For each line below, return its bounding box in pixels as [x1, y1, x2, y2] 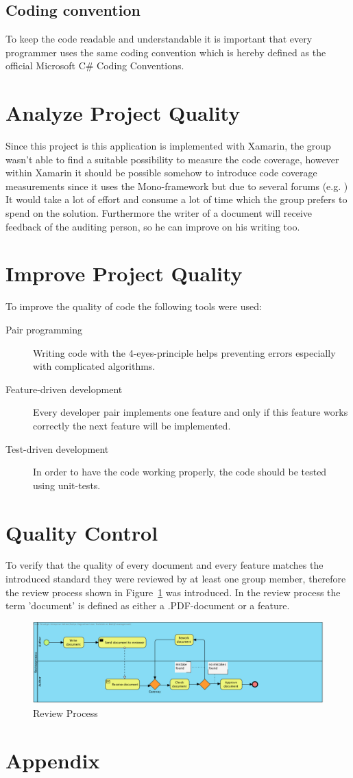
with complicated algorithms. [33, 359, 156, 373]
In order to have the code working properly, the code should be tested [33, 464, 327, 479]
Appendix [5, 746, 100, 774]
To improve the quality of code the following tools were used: [5, 299, 262, 314]
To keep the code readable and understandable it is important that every [5, 32, 313, 46]
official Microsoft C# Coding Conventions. [5, 58, 184, 73]
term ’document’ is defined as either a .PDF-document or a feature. [5, 598, 290, 613]
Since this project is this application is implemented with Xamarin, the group [5, 139, 331, 153]
